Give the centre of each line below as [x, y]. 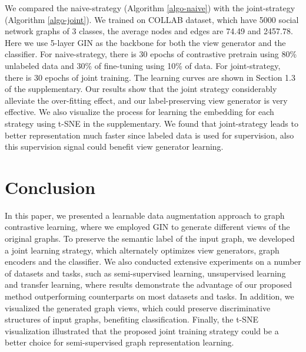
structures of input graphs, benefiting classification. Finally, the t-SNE [132, 319]
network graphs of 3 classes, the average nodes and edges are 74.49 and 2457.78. [149, 31]
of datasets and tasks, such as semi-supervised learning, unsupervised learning [145, 273]
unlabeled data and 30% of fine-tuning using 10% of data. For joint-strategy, [143, 65]
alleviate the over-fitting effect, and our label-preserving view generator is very [146, 100]
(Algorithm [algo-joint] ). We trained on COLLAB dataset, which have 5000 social [152, 19]
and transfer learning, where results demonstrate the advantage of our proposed [148, 284]
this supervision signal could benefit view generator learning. [114, 147]
